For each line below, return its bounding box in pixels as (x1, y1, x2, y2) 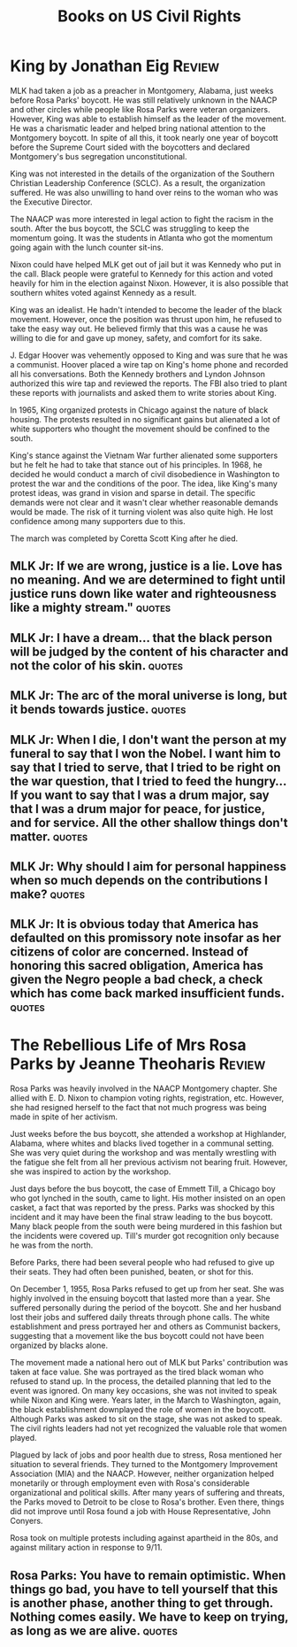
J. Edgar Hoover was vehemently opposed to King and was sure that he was (10, 350, 288, 360)
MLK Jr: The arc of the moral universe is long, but (10, 688, 288, 703)
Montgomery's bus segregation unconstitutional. (10, 151, 187, 161)
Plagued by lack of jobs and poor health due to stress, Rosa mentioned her (10, 1450, 282, 1460)
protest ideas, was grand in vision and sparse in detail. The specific (10, 487, 255, 498)
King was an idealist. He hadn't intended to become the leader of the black (10, 304, 283, 315)
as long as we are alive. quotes (10, 1623, 178, 1638)
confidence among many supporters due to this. (10, 515, 186, 526)
